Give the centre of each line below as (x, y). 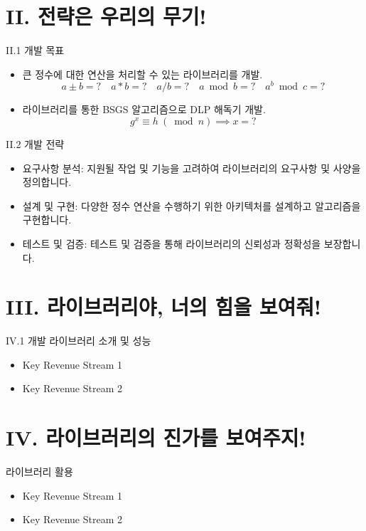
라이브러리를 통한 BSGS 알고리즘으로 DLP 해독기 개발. (144, 109)
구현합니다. (47, 220)
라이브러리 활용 (39, 472)
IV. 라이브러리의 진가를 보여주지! (156, 437)
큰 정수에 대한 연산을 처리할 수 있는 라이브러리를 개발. (142, 74)
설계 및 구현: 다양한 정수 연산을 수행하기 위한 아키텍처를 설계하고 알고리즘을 (192, 205)
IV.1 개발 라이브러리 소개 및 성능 (79, 341)
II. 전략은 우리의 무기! (106, 16)
